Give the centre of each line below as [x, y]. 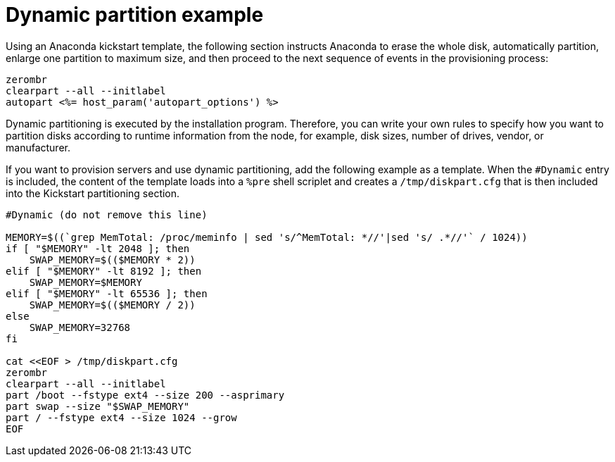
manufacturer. [38, 147]
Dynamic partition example [135, 15]
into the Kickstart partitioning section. [93, 193]
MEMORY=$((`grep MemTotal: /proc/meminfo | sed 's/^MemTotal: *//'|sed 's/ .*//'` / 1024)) [267, 237]
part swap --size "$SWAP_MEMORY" [98, 406]
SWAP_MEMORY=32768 [80, 327]
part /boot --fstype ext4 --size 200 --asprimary [145, 395]
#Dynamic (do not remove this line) [107, 214]
